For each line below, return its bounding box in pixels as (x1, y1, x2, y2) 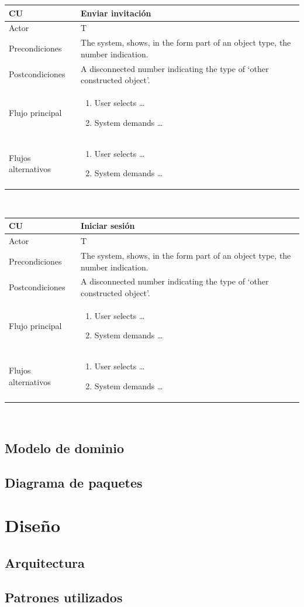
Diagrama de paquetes (5, 473, 143, 491)
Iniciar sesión (81, 220, 135, 232)
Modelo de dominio (5, 438, 125, 457)
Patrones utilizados (5, 588, 123, 606)
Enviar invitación (81, 6, 151, 19)
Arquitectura (5, 553, 85, 571)
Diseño (5, 513, 61, 537)
